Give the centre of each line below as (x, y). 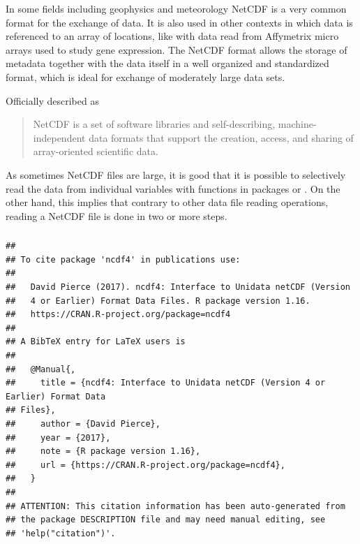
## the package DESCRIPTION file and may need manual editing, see (166, 520)
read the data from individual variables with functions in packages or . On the (173, 188)
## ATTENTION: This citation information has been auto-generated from (175, 506)
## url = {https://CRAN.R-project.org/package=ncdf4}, (145, 465)
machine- (297, 124)
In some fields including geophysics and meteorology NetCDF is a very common (176, 8)
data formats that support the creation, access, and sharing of (221, 137)
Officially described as (52, 100)
